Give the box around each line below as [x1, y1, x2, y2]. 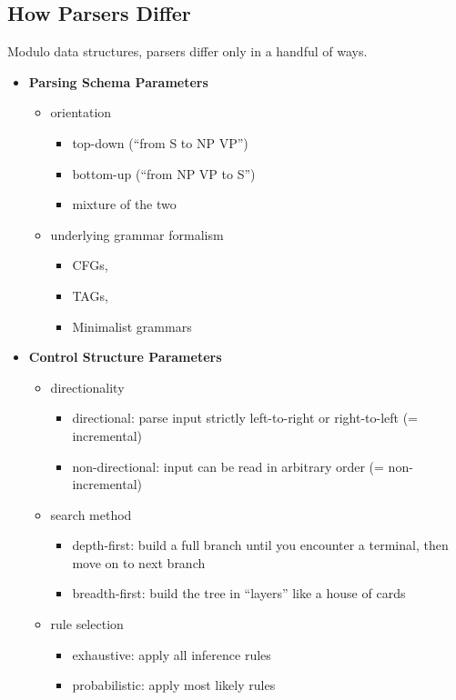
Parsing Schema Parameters [28, 72, 208, 91]
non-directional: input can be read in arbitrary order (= [72, 456, 384, 475]
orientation [50, 103, 112, 122]
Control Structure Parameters [28, 347, 222, 366]
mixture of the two [72, 195, 177, 214]
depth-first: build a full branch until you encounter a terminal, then [72, 535, 449, 555]
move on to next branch [72, 553, 206, 572]
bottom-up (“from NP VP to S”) [72, 164, 256, 183]
